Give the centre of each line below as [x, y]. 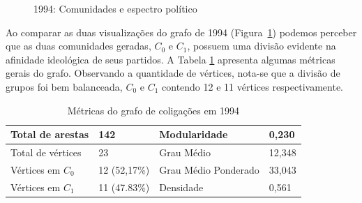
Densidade [181, 187]
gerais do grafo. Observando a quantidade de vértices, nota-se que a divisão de [173, 73]
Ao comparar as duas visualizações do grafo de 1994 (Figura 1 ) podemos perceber [181, 32]
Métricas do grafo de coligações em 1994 [153, 110]
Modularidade [194, 134]
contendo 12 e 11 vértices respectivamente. [252, 86]
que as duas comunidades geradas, [78, 46]
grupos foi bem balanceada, [64, 86]
